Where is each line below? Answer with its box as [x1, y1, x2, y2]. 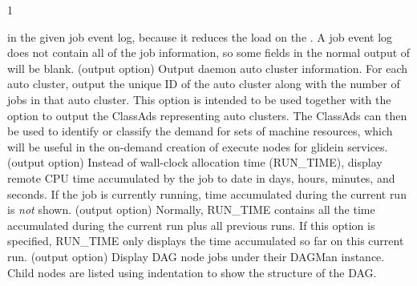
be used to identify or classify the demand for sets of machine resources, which [7, 123, 393, 139]
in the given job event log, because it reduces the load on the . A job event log [7, 28, 393, 45]
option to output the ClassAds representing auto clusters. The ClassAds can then [7, 107, 407, 123]
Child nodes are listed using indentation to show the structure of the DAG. [7, 264, 377, 280]
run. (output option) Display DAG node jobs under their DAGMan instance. [7, 248, 385, 264]
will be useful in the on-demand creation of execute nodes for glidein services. [7, 138, 388, 155]
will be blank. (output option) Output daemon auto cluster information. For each [7, 59, 408, 76]
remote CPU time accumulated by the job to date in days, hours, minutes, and [7, 169, 395, 186]
